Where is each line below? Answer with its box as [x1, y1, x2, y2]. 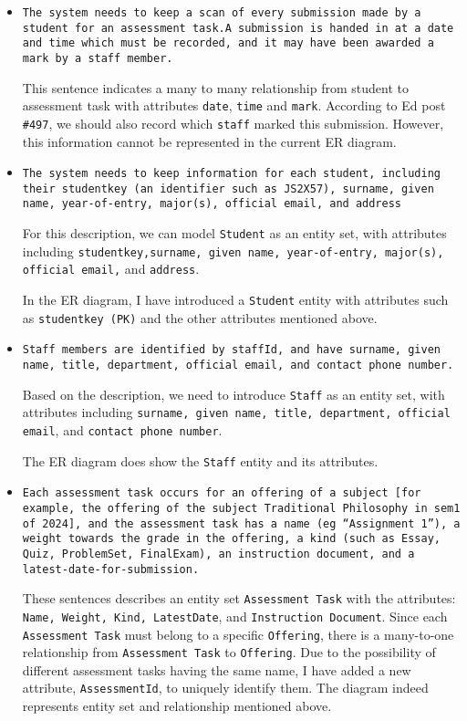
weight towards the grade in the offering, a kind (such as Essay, [22, 532, 441, 546]
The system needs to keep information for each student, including [22, 167, 441, 181]
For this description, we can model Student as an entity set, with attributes [22, 224, 447, 243]
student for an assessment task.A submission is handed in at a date [22, 21, 454, 35]
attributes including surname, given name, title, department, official [22, 402, 451, 422]
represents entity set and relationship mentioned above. [22, 696, 332, 716]
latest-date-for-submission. [22, 562, 200, 576]
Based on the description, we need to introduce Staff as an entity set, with [22, 384, 445, 403]
